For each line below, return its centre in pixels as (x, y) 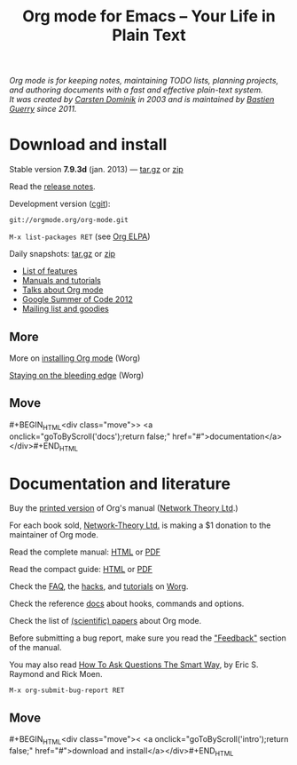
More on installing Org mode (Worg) (75, 358)
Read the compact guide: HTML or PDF (81, 570)
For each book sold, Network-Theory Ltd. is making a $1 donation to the (140, 525)
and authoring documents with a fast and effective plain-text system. (136, 90)
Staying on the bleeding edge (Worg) (77, 375)
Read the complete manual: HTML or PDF (85, 552)
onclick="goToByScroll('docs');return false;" (90, 436)
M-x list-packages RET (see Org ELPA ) (80, 236)
